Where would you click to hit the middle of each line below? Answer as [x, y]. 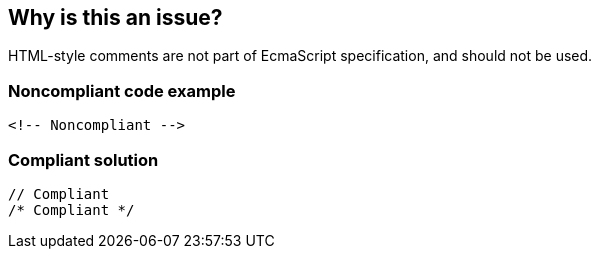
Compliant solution [83, 159]
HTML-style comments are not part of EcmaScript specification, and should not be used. [300, 56]
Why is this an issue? [115, 17]
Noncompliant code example [122, 90]
